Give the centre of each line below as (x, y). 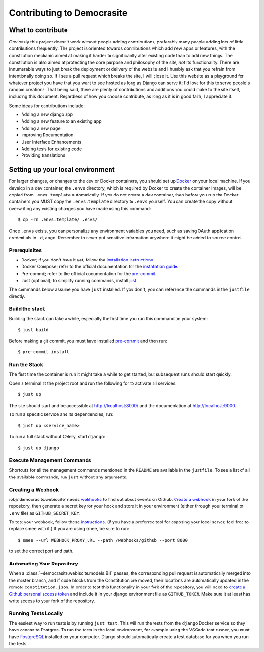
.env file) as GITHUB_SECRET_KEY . (45, 513)
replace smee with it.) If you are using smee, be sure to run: (69, 529)
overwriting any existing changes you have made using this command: (80, 208)
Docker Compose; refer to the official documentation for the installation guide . (100, 267)
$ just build (33, 330)
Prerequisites (25, 250)
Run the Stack (26, 365)
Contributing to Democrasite (68, 13)
